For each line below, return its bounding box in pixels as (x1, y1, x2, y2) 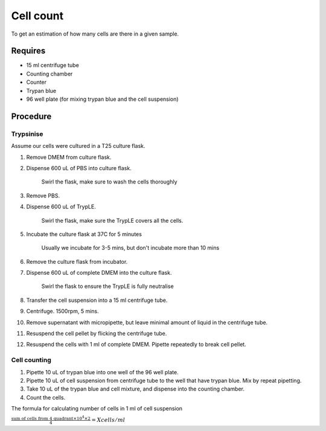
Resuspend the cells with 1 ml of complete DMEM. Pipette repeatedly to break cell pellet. (26, 341, 247, 348)
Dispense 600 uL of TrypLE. (26, 203, 96, 211)
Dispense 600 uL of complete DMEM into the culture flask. (26, 269, 172, 276)
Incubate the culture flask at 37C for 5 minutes (26, 230, 142, 238)
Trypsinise (11, 130, 43, 138)
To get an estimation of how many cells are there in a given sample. (11, 30, 179, 37)
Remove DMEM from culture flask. (26, 153, 112, 161)
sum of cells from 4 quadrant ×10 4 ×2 (11, 414, 91, 421)
